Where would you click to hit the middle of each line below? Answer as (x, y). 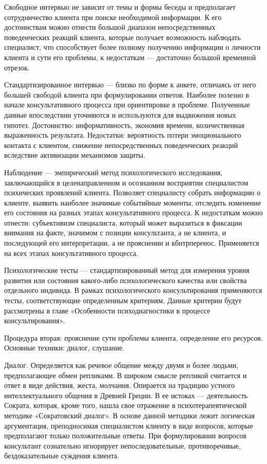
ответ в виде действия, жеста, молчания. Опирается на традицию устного (120, 385)
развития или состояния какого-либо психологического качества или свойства (126, 280)
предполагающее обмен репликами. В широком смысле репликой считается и (126, 375)
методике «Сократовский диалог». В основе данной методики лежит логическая (129, 415)
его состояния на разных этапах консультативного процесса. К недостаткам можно (133, 212)
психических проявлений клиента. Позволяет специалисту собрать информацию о (132, 192)
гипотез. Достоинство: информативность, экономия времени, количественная (124, 125)
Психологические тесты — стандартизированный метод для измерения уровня (127, 270)
